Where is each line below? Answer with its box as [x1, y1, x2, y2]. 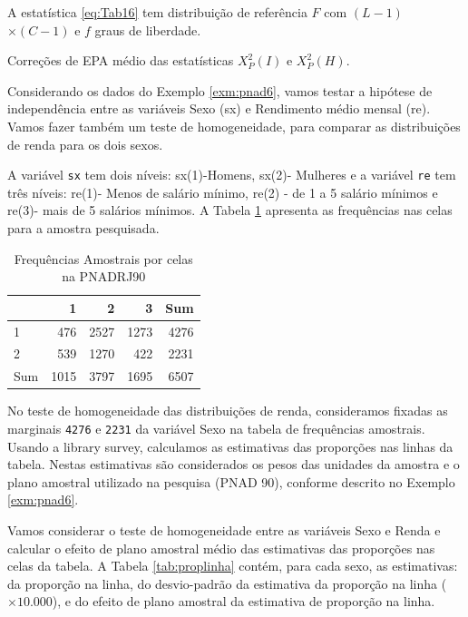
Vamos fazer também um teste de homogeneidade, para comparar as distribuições [7, 116, 461, 135]
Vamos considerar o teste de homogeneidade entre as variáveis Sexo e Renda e [7, 521, 441, 540]
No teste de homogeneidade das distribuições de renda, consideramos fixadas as [7, 401, 448, 420]
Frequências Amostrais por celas [14, 249, 193, 268]
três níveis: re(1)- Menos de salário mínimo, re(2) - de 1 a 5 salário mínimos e [7, 182, 438, 201]
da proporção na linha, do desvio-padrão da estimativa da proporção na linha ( [7, 573, 447, 593]
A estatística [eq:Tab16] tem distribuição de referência [7, 3, 307, 21]
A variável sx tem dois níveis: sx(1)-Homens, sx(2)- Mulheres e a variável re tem [7, 165, 456, 184]
